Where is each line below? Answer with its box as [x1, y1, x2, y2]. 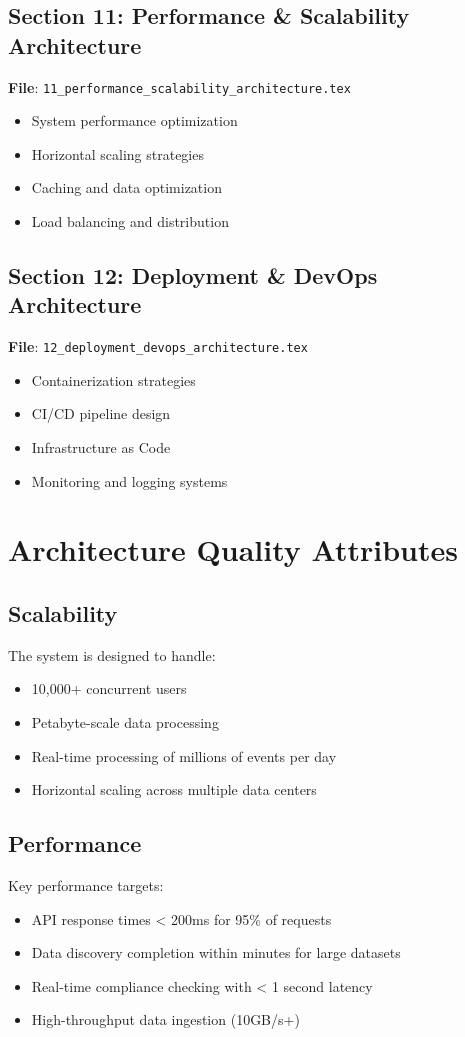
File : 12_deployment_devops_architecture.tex [8, 336, 308, 357]
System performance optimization [31, 110, 238, 131]
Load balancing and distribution [31, 211, 229, 232]
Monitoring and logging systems [31, 470, 228, 491]
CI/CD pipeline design [31, 403, 171, 424]
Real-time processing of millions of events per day [31, 745, 337, 766]
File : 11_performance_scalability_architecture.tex [8, 76, 351, 97]
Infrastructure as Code [31, 437, 171, 458]
